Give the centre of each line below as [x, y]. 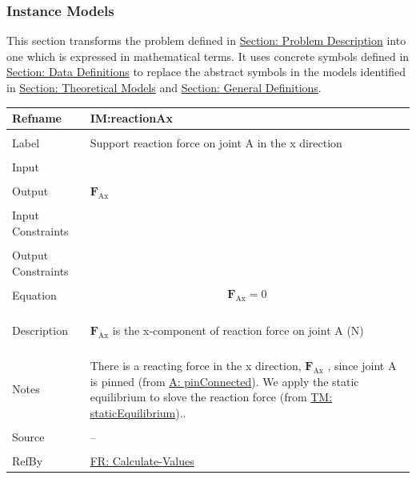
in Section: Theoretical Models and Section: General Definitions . [164, 87]
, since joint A [362, 366]
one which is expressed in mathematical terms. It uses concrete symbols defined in [208, 56]
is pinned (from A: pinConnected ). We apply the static [224, 381]
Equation [34, 294]
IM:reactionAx [131, 118]
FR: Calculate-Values [142, 461]
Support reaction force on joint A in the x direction [216, 143]
